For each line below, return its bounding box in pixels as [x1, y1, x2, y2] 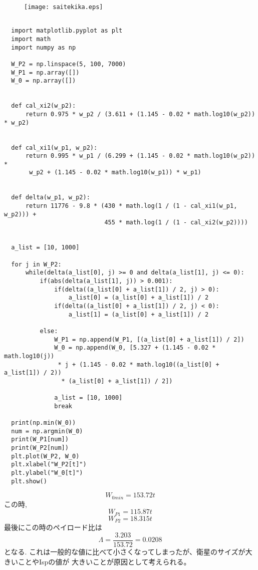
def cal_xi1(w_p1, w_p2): [11, 144, 98, 151]
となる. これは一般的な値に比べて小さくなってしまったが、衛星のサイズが [4, 546, 245, 557]
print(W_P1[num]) [11, 436, 69, 443]
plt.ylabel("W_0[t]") [11, 469, 83, 477]
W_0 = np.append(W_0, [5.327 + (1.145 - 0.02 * [54, 344, 216, 352]
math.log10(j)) [4, 352, 55, 360]
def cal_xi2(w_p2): [11, 102, 76, 110]
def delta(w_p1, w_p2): [11, 194, 90, 201]
